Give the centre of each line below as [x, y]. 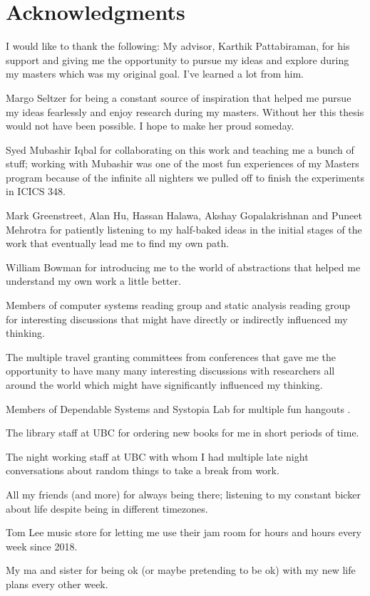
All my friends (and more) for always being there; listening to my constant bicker [183, 494]
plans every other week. [57, 584]
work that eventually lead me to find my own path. [118, 243]
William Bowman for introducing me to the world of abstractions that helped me [183, 267]
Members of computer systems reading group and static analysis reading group [178, 305]
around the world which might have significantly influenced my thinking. [164, 385]
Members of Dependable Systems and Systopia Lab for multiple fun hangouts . [178, 408]
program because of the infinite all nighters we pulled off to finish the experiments [185, 177]
